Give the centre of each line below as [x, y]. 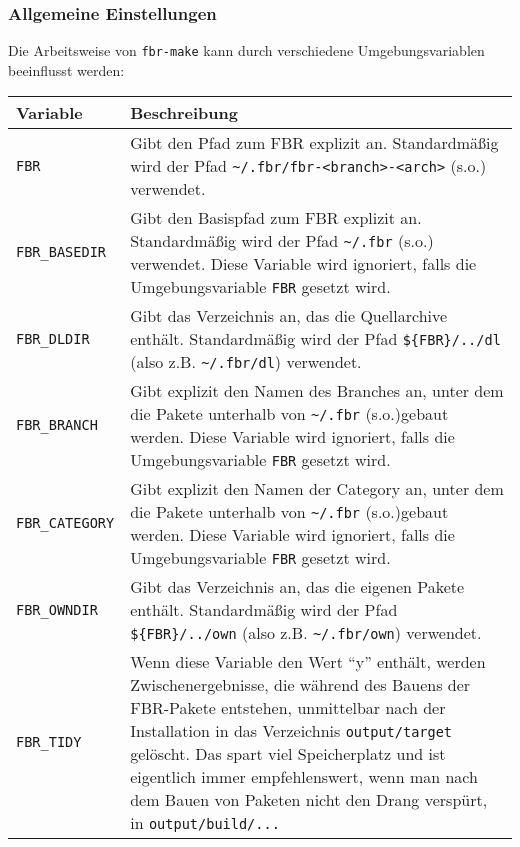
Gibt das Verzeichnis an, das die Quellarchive [289, 316]
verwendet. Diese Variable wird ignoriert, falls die [303, 264]
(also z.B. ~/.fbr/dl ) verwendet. [246, 362]
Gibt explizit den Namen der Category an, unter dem [317, 489]
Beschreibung [184, 113]
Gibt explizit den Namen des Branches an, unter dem [317, 391]
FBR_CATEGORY [65, 523]
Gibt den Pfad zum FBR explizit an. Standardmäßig [314, 143]
